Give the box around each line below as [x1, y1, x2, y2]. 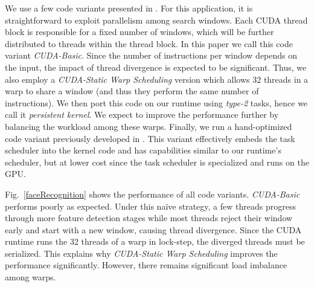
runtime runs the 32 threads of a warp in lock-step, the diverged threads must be [5, 235, 305, 248]
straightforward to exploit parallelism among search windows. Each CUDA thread [5, 13, 308, 26]
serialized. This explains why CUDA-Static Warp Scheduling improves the [5, 247, 278, 259]
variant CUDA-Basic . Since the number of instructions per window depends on [5, 49, 298, 62]
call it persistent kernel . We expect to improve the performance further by [5, 108, 279, 121]
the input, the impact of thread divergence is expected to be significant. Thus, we [5, 60, 307, 73]
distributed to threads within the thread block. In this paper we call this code [5, 37, 293, 50]
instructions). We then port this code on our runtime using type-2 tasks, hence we [5, 96, 308, 109]
